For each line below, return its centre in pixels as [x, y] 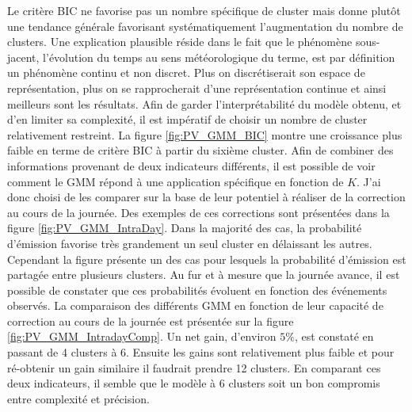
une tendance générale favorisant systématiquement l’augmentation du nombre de [205, 26]
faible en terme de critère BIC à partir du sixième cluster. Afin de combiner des [200, 150]
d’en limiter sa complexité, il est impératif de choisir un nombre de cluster [187, 119]
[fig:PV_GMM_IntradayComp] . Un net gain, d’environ [142, 336]
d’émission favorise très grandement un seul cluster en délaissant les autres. [190, 243]
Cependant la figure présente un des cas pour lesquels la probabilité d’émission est [207, 259]
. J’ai [369, 181]
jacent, [23, 57]
